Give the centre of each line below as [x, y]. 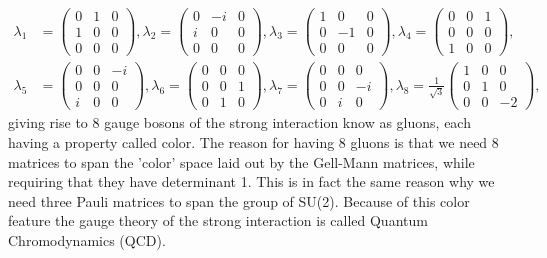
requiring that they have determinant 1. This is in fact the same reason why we [251, 181]
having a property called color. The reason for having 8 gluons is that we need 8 [253, 141]
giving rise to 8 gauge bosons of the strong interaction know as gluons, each [239, 122]
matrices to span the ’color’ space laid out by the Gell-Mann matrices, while [241, 161]
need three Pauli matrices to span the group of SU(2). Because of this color [239, 200]
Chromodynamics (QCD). [87, 239]
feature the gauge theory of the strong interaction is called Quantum [218, 220]
